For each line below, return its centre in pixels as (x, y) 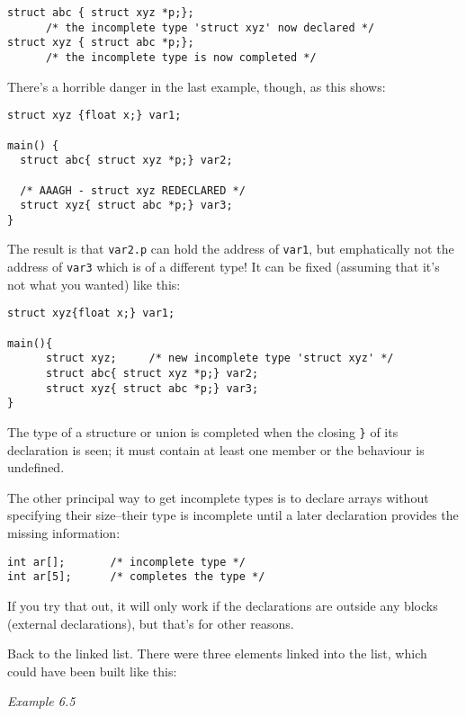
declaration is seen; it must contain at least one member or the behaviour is (216, 449)
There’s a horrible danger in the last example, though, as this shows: (197, 86)
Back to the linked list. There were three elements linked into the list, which (217, 653)
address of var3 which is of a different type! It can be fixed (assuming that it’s (224, 267)
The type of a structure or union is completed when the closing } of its (203, 431)
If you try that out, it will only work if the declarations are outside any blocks (223, 605)
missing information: (64, 533)
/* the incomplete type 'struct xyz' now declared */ (210, 27)
